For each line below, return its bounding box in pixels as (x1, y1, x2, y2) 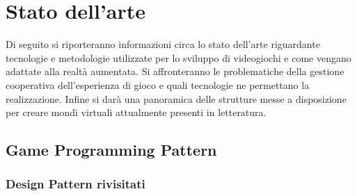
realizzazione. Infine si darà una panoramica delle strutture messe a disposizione (6, 91, 347, 106)
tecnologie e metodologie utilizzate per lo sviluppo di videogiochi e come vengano (6, 50, 351, 65)
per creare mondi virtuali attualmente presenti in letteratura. (6, 105, 267, 120)
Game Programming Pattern (6, 139, 217, 161)
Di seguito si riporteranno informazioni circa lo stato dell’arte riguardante (6, 37, 320, 51)
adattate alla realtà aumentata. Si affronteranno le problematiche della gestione (6, 64, 344, 79)
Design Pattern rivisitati (6, 175, 145, 193)
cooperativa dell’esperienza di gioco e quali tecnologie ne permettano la (6, 77, 310, 92)
